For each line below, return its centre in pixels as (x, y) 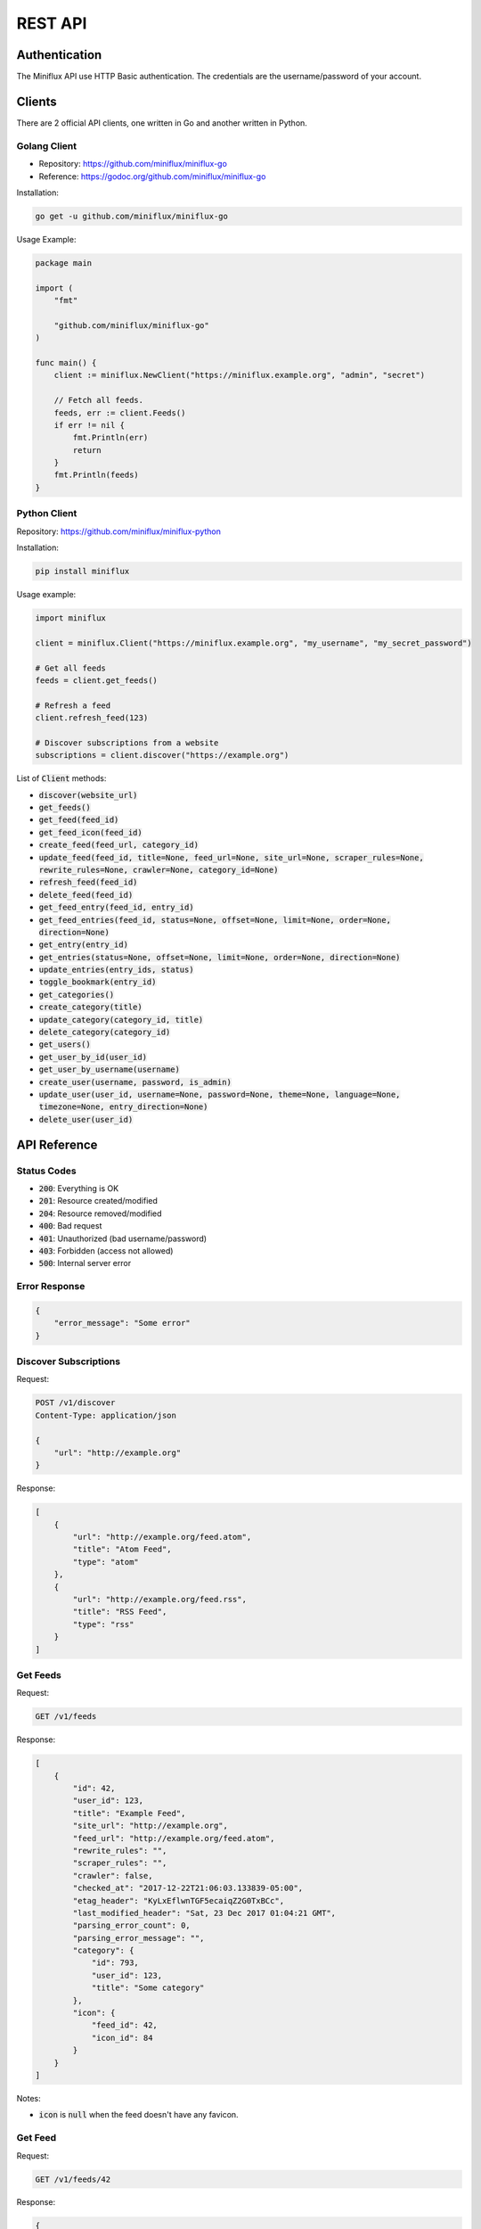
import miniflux (71, 618)
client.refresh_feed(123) (92, 718)
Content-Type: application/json (106, 1415)
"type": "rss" (103, 1624)
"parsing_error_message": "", (139, 1938)
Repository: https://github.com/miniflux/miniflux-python (119, 531)
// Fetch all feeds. (99, 400)
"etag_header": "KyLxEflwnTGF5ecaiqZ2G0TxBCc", (179, 1900)
